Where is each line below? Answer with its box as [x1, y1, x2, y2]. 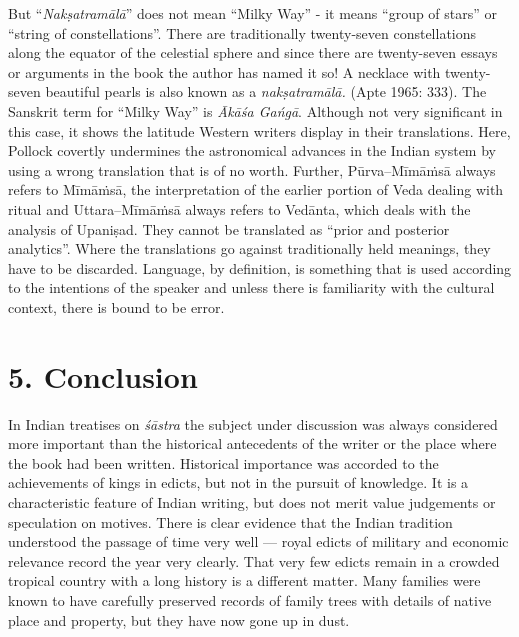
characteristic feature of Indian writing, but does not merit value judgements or [8, 492, 496, 512]
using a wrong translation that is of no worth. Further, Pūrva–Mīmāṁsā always [8, 159, 496, 180]
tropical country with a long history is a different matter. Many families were [8, 570, 481, 591]
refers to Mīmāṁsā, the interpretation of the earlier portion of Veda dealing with [8, 179, 504, 200]
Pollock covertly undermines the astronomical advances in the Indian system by [8, 140, 496, 161]
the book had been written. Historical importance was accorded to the [8, 452, 439, 473]
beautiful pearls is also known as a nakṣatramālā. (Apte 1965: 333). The [45, 81, 487, 102]
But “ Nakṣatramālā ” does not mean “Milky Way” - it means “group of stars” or [8, 3, 498, 23]
